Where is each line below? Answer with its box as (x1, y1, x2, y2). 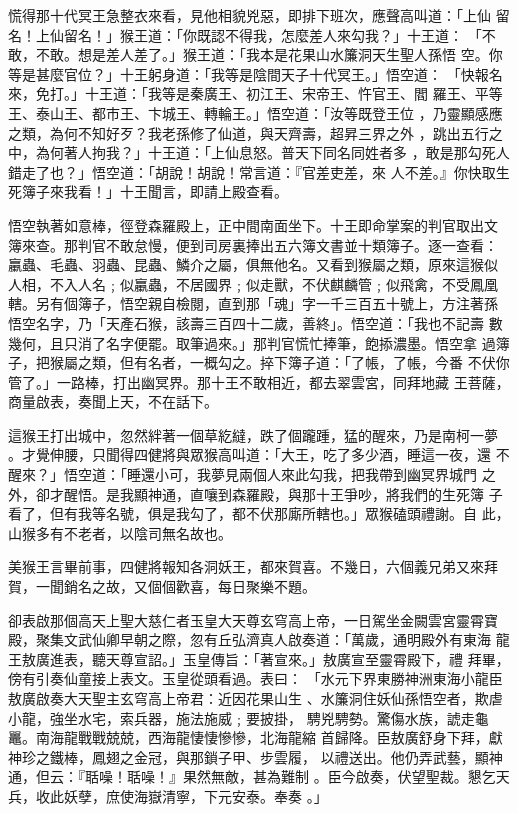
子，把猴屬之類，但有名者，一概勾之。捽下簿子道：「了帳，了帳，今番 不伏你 (8, 352, 510, 373)
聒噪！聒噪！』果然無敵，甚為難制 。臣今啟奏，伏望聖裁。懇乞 (84, 766, 496, 787)
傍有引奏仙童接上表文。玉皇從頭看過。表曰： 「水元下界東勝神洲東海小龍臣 (8, 668, 503, 689)
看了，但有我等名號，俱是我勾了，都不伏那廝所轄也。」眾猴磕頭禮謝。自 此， (8, 503, 510, 524)
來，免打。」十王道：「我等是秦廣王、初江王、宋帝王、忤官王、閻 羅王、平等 (8, 83, 503, 104)
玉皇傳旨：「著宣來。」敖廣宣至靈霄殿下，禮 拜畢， (182, 648, 510, 669)
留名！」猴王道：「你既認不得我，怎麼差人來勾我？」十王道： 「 (63, 24, 482, 45)
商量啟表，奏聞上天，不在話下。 (8, 391, 218, 412)
